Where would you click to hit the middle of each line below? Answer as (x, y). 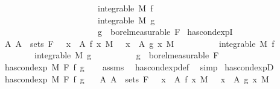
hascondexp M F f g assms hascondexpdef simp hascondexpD (139, 66)
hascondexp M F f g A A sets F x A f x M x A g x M (137, 78)
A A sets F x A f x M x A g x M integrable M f (139, 43)
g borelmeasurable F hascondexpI (165, 32)
